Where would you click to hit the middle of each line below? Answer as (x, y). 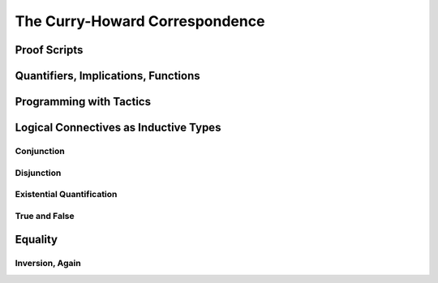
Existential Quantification (66, 195)
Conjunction (40, 151)
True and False (45, 216)
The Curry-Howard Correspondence (140, 21)
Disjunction (38, 173)
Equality (36, 240)
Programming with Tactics (83, 102)
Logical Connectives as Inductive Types (118, 128)
